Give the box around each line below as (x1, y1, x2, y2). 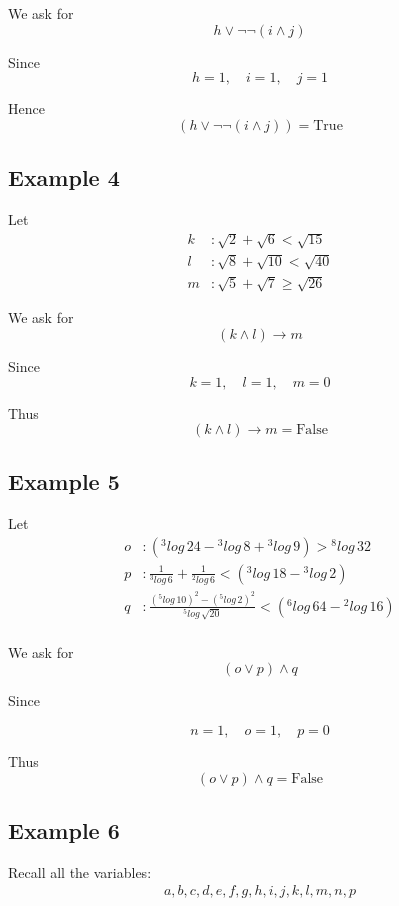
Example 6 (8, 814, 120, 845)
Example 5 (8, 466, 120, 497)
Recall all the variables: (8, 861, 152, 882)
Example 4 (8, 162, 120, 193)
